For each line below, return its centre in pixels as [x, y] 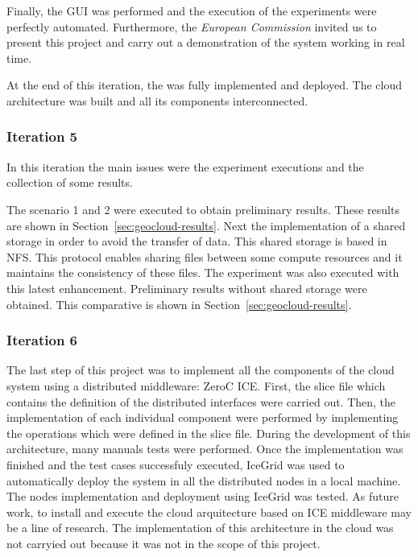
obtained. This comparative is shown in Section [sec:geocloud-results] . [179, 304]
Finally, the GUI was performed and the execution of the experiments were [192, 10]
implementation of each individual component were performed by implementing [203, 417]
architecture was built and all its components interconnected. [157, 100]
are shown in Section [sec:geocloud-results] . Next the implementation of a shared [206, 225]
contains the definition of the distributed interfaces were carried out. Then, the [201, 401]
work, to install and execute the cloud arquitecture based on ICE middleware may [209, 512]
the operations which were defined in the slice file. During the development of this [209, 433]
